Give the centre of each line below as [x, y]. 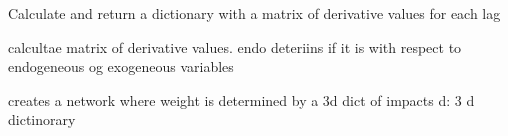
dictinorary [42, 119]
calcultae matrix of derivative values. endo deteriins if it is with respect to [235, 46]
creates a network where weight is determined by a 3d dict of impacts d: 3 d [241, 99]
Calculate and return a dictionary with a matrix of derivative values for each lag [254, 13]
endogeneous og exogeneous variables [121, 66]
